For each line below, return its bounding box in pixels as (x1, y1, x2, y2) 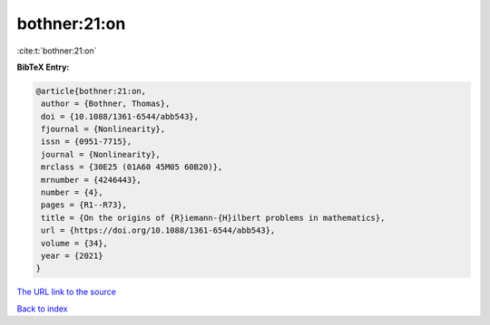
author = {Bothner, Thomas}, (41, 99, 171, 109)
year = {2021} (41, 251, 103, 261)
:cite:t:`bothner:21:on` (16, 45, 97, 56)
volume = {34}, (41, 238, 109, 248)
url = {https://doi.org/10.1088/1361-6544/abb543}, (41, 225, 276, 235)
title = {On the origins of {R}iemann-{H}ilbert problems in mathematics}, (41, 213, 386, 223)
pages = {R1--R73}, (41, 200, 127, 210)
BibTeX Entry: (16, 62, 70, 72)
